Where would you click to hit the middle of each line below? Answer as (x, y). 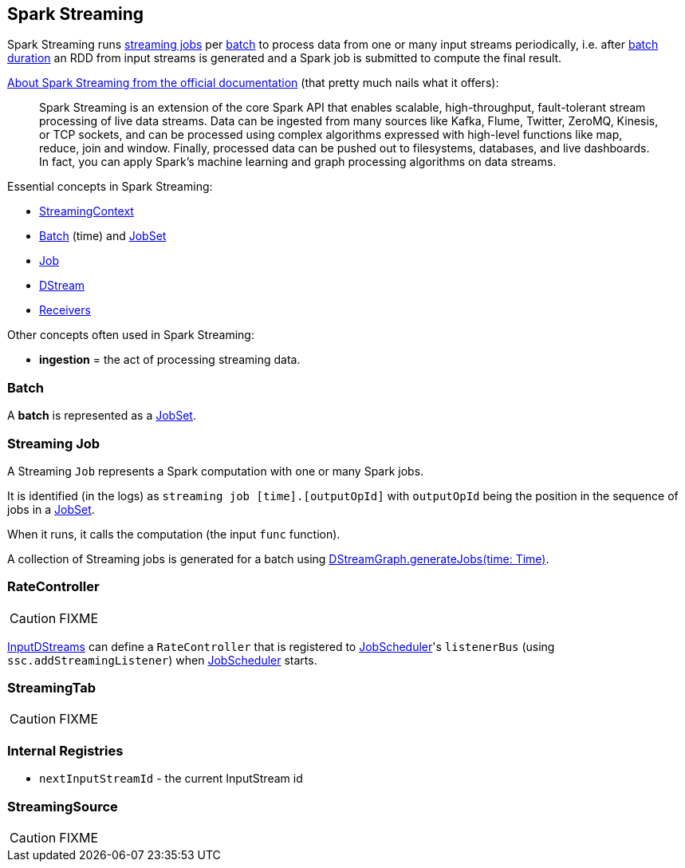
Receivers (65, 310)
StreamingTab (51, 688)
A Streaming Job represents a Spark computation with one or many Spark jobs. (216, 471)
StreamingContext (87, 211)
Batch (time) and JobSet (103, 236)
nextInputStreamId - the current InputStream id (171, 779)
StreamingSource (63, 806)
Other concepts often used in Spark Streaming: (131, 335)
